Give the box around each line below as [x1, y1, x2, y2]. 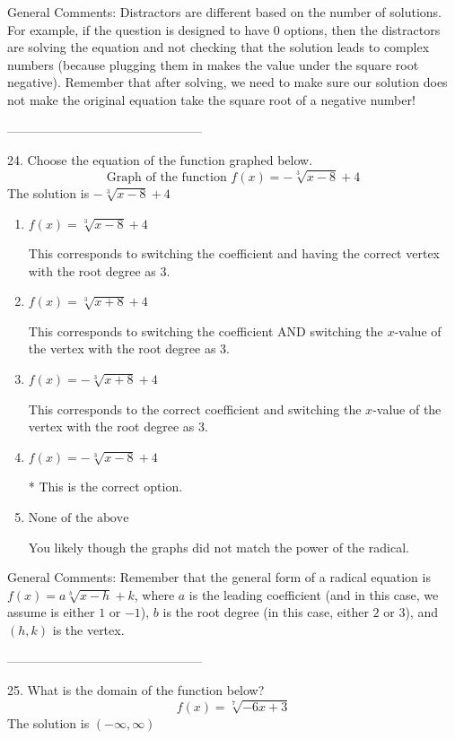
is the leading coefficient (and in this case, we [188, 585, 439, 604]
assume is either [7, 603, 95, 622]
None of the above [28, 512, 129, 526]
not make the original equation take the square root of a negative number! [7, 90, 416, 109]
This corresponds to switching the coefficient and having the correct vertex [28, 244, 440, 263]
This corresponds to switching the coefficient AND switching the [28, 321, 383, 340]
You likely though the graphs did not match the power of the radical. [28, 537, 409, 556]
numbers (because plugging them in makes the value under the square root [7, 55, 419, 74]
